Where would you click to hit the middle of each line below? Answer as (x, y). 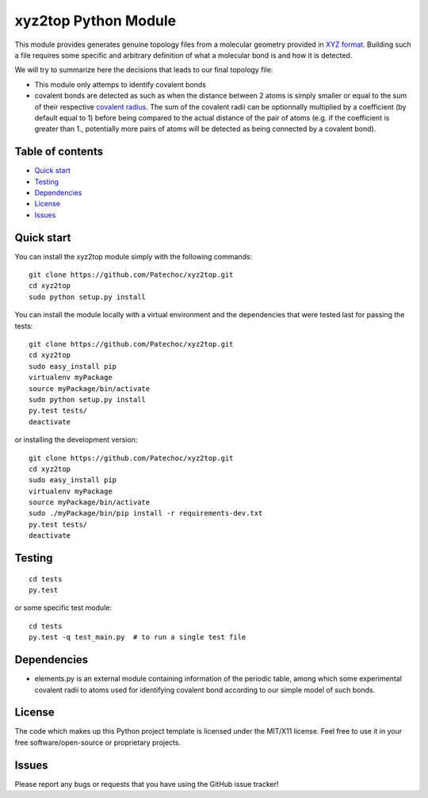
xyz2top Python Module (96, 21)
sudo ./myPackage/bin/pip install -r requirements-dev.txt (146, 513)
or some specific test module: (63, 608)
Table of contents (59, 152)
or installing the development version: (76, 439)
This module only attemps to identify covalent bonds (120, 84)
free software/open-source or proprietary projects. (98, 742)
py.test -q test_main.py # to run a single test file (138, 637)
